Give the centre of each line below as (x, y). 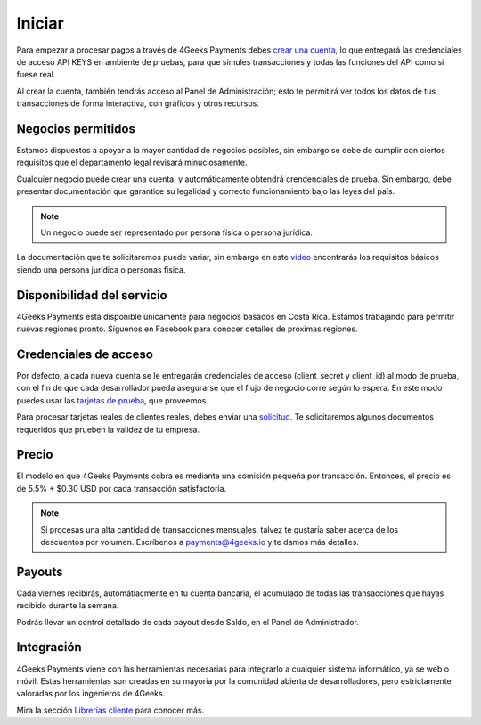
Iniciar (40, 23)
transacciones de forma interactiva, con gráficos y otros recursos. (138, 103)
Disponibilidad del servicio (92, 295)
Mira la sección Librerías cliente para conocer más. (110, 710)
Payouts (40, 571)
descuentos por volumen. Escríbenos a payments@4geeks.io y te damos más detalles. (200, 542)
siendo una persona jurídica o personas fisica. (101, 269)
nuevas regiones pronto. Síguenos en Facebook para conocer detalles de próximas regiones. (187, 329)
